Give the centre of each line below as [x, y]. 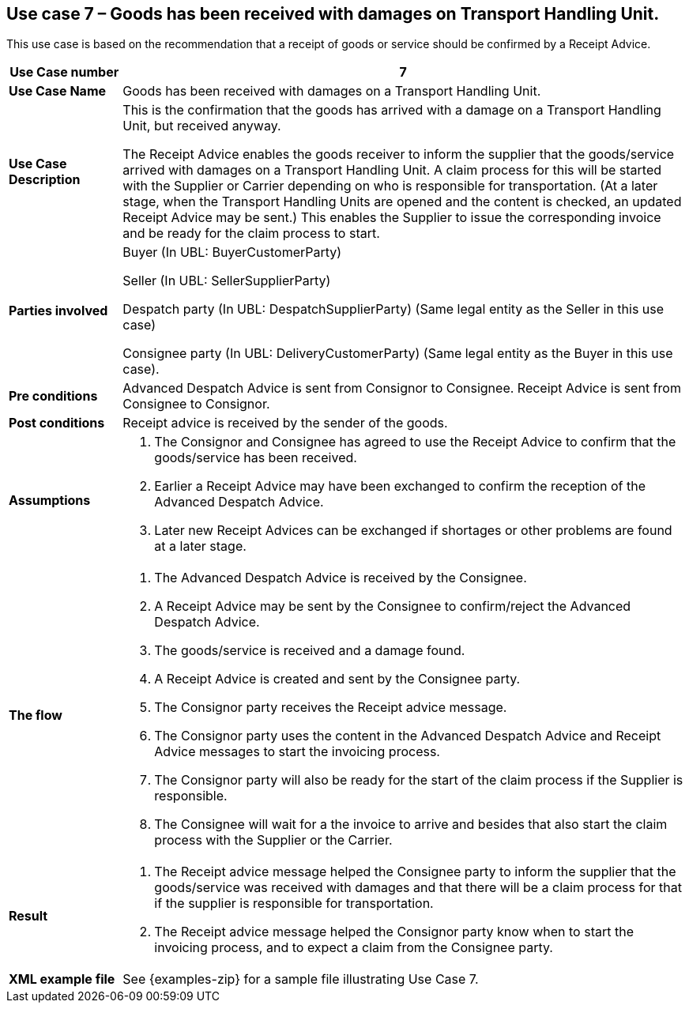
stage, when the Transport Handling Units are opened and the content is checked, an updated [402, 202]
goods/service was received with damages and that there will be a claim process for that [418, 888]
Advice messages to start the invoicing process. [297, 752]
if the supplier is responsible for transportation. [294, 904]
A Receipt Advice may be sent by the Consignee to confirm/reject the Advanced [393, 606]
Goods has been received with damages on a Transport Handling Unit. [332, 91]
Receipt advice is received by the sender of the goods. [285, 423]
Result [28, 916]
